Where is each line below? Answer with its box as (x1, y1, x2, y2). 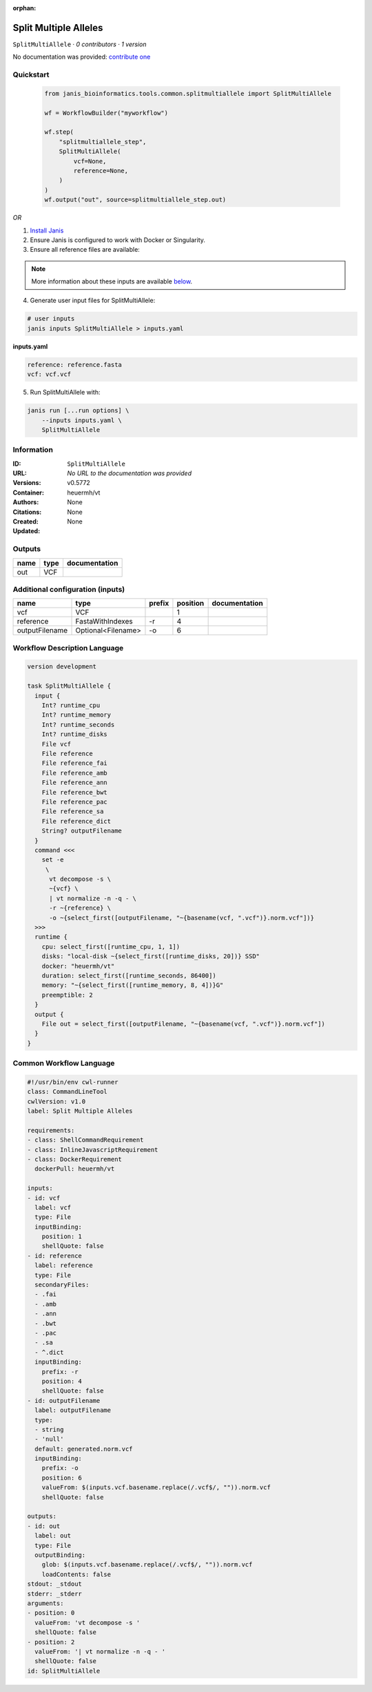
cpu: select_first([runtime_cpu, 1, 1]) (41, 942, 180, 950)
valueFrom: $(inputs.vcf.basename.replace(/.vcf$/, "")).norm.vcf (41, 1484, 271, 1491)
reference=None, (73, 166, 129, 175)
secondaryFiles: (34, 1281, 90, 1289)
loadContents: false (41, 1570, 112, 1578)
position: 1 (41, 1233, 83, 1241)
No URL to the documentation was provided (67, 469, 192, 477)
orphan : (12, 4, 37, 12)
